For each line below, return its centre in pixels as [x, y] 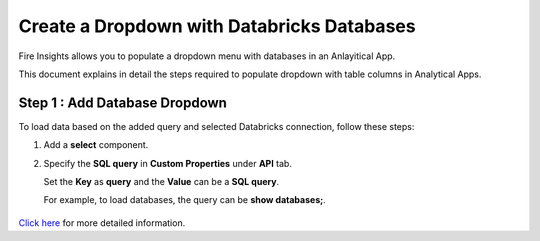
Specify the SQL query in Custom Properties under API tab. [167, 163]
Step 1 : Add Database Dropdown [122, 102]
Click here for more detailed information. [102, 222]
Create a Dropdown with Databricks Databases [217, 26]
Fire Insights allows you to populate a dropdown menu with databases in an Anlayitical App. [207, 56]
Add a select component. [96, 145]
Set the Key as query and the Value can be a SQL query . [161, 182]
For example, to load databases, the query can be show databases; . [185, 200]
